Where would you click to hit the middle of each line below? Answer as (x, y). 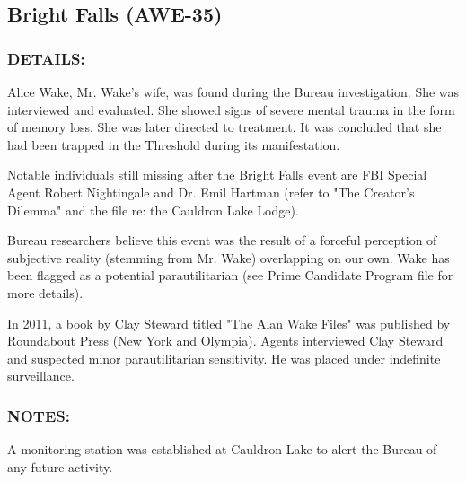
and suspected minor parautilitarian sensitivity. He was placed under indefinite (224, 358)
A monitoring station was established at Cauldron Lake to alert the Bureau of (222, 449)
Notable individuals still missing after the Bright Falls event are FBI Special (217, 175)
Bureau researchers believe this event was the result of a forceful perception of (222, 240)
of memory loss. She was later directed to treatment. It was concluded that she (224, 127)
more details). (45, 292)
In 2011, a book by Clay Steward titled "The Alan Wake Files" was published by (229, 323)
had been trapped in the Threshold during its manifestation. (174, 144)
